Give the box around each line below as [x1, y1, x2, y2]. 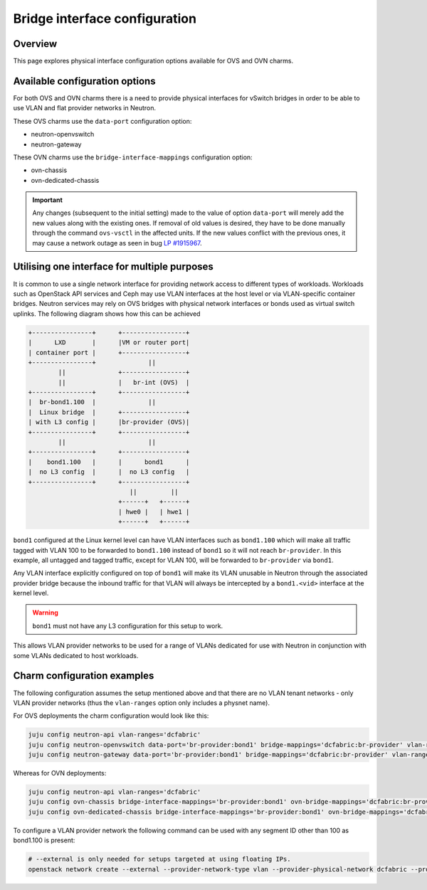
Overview [13, 38, 58, 50]
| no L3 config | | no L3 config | [28, 468, 190, 476]
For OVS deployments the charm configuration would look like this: [13, 711, 209, 720]
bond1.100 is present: [13, 836, 75, 844]
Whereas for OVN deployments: [13, 769, 107, 778]
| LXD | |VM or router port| [28, 339, 190, 346]
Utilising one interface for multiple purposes [13, 260, 213, 273]
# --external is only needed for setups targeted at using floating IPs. [28, 855, 291, 864]
